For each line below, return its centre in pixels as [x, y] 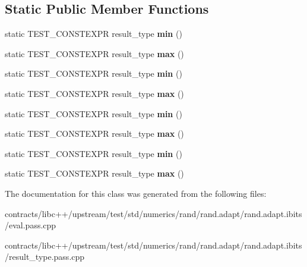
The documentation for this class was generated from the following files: [136, 193]
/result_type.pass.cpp [45, 257]
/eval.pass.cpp [31, 225]
